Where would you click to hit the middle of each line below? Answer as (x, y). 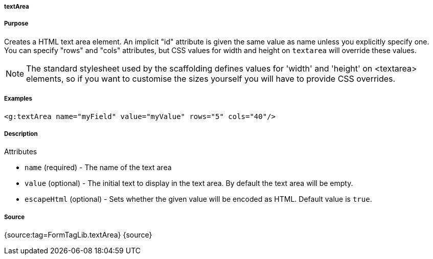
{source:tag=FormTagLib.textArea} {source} (78, 235)
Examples (18, 99)
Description (21, 134)
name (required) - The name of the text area (98, 168)
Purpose (16, 24)
